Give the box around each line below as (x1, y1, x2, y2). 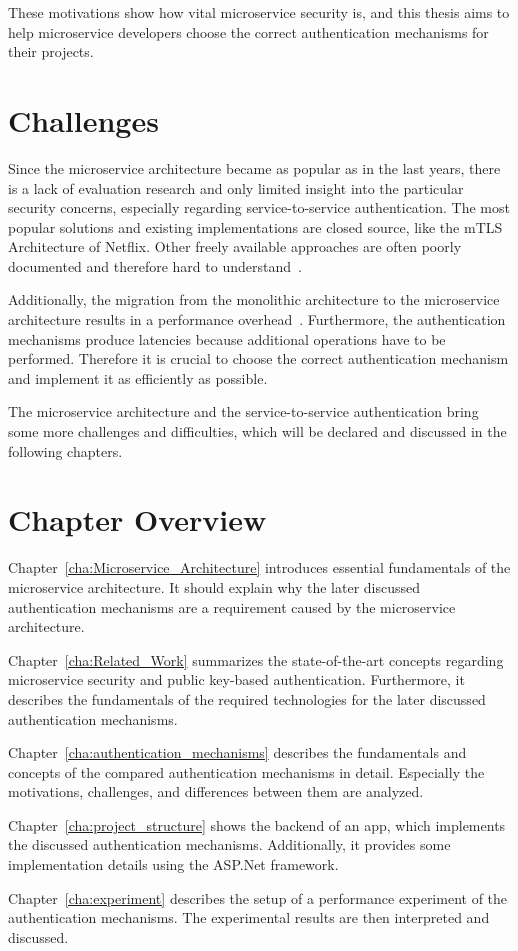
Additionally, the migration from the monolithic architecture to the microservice (8, 289, 500, 310)
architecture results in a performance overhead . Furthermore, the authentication (8, 309, 506, 330)
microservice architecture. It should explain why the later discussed (8, 576, 421, 597)
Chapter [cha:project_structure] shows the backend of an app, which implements (8, 814, 506, 835)
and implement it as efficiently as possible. (8, 367, 268, 388)
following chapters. (8, 440, 123, 461)
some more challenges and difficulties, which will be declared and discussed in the (8, 421, 507, 442)
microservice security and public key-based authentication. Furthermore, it (8, 669, 465, 690)
